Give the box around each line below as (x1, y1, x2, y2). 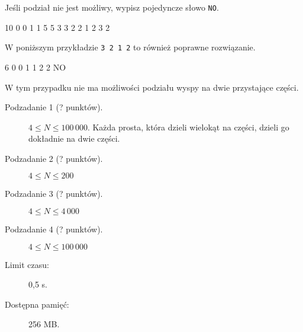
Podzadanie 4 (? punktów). (5, 223, 103, 235)
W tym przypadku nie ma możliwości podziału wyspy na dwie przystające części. (5, 81, 299, 93)
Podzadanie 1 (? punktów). (5, 101, 103, 113)
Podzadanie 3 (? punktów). (5, 187, 103, 200)
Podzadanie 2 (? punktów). (5, 152, 103, 164)
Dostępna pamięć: (5, 298, 69, 310)
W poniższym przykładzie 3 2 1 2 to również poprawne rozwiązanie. (5, 41, 256, 53)
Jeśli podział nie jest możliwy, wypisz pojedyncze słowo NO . (5, 1, 219, 13)
